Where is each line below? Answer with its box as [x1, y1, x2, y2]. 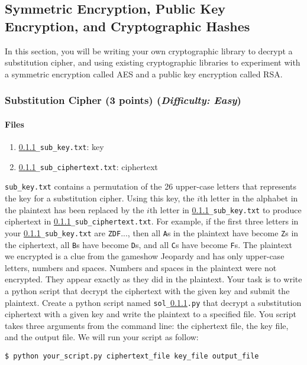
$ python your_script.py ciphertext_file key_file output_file [5, 352, 259, 361]
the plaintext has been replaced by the [5, 203, 144, 216]
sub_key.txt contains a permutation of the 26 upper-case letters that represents [5, 180, 297, 193]
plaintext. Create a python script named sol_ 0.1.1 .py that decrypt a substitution [5, 296, 302, 308]
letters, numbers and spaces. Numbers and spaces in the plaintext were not [5, 261, 277, 273]
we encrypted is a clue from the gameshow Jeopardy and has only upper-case [5, 250, 285, 262]
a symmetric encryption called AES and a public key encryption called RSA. [5, 67, 283, 80]
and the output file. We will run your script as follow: [5, 331, 199, 343]
